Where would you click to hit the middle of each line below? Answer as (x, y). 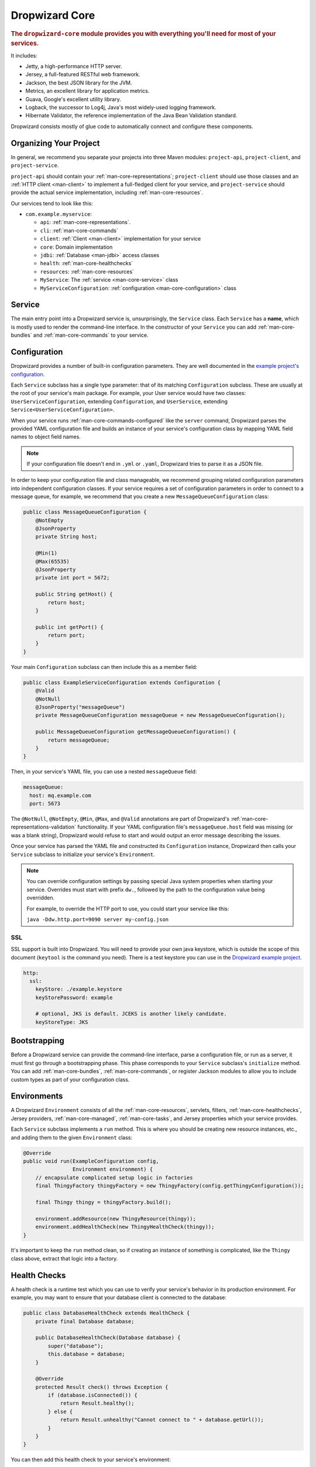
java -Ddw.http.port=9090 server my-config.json (98, 919)
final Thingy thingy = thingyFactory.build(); (104, 1202)
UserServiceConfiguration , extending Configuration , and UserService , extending (119, 401)
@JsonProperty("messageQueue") (80, 707)
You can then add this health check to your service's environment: (91, 1460)
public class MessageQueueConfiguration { (85, 512)
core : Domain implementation (76, 247)
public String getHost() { (74, 594)
